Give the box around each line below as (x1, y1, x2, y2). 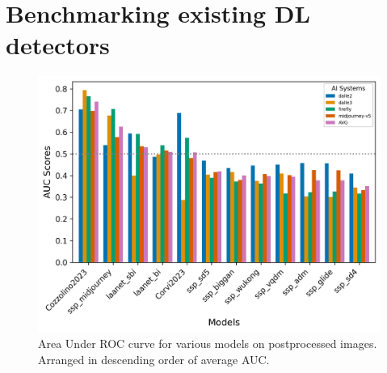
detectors (6, 28, 110, 61)
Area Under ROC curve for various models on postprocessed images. (38, 335, 377, 352)
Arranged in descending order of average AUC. (38, 350, 270, 367)
